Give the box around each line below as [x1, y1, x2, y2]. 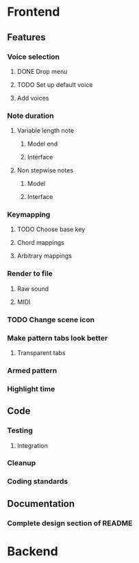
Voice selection [7, 52, 60, 62]
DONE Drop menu [16, 67, 68, 75]
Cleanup [7, 458, 36, 468]
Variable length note [16, 127, 74, 135]
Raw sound [16, 285, 49, 293]
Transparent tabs [16, 348, 66, 356]
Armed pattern [7, 365, 58, 375]
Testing [7, 425, 33, 435]
